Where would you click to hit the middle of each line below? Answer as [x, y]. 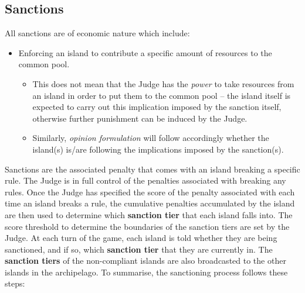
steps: [15, 283]
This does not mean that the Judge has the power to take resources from [163, 83]
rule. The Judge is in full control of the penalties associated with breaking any [145, 180]
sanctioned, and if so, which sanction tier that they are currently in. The [139, 249]
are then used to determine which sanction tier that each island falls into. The [149, 214]
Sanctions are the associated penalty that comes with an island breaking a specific [152, 169]
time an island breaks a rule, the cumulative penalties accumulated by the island [150, 203]
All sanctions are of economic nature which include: [97, 33]
